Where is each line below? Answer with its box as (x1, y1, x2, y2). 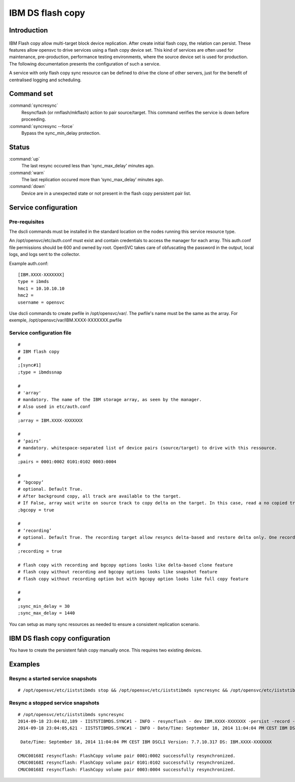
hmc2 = (18, 293, 34, 298)
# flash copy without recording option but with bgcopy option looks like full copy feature (18, 576, 249, 582)
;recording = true (18, 548, 62, 554)
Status (9, 143, 30, 151)
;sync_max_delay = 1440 (18, 610, 75, 616)
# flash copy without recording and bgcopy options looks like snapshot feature (18, 569, 218, 575)
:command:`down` (9, 184, 46, 189)
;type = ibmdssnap (18, 369, 62, 375)
